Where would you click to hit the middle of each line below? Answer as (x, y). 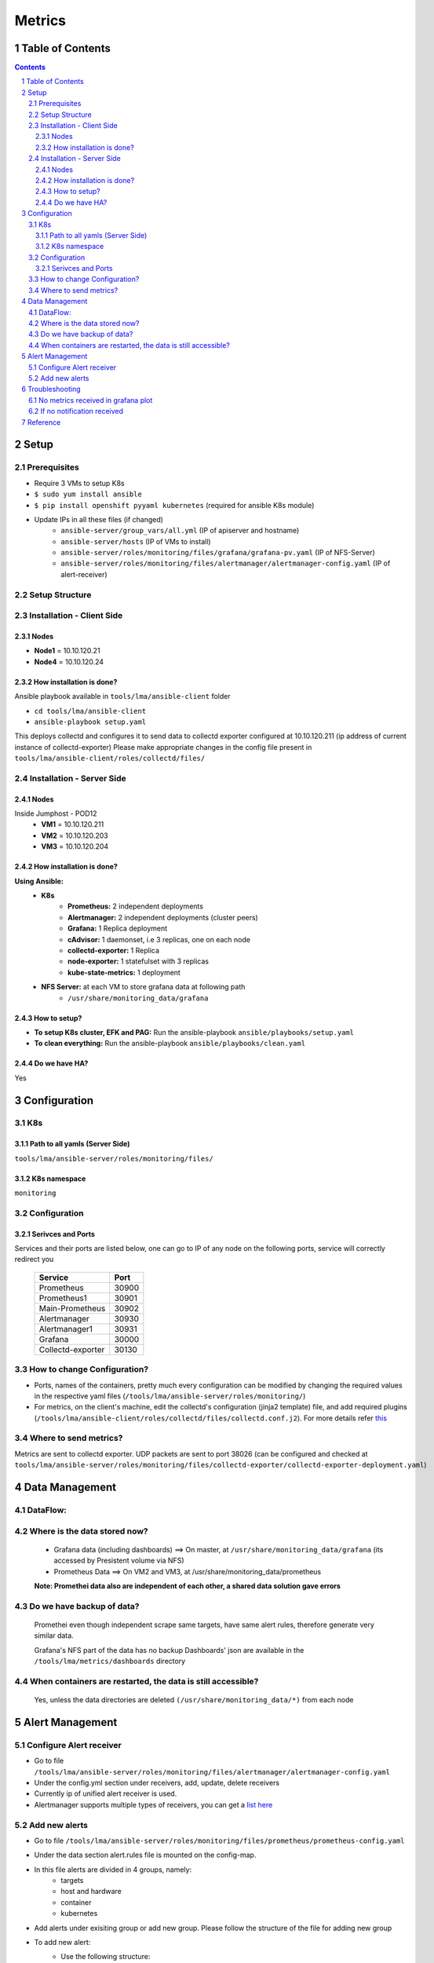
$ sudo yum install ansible (88, 494)
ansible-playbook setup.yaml (90, 722)
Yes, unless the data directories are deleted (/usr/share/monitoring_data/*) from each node (194, 1700)
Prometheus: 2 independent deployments (136, 906)
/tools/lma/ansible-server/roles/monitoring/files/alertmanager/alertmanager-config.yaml (212, 1772)
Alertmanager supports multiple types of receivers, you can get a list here (153, 1804)
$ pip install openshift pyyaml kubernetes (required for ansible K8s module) (174, 505)
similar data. (54, 1636)
